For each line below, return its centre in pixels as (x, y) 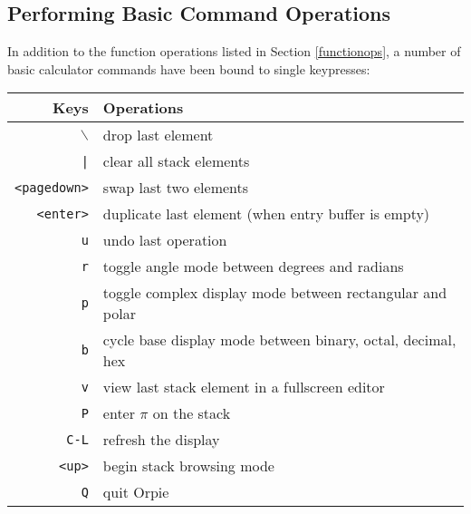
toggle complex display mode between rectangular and (275, 293)
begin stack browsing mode (188, 466)
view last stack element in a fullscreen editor (244, 387)
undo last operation (165, 240)
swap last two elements (176, 188)
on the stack (192, 413)
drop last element (158, 135)
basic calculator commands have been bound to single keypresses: (189, 68)
